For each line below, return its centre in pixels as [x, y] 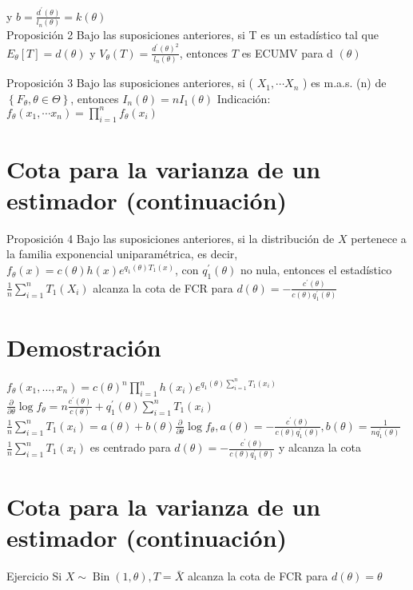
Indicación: [244, 98]
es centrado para [130, 447]
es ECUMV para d [287, 52]
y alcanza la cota [320, 447]
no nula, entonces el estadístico [316, 270]
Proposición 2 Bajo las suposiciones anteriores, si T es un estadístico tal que [193, 35]
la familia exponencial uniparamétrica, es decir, [122, 254]
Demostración [84, 347]
